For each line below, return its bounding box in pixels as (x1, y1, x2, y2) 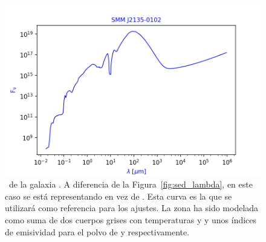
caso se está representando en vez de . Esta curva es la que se (5, 189, 232, 202)
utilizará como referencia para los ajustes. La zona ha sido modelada (5, 201, 259, 214)
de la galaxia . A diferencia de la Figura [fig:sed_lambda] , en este (8, 178, 253, 191)
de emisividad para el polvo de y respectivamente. (5, 225, 190, 238)
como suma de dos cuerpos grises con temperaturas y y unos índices (5, 214, 257, 226)
